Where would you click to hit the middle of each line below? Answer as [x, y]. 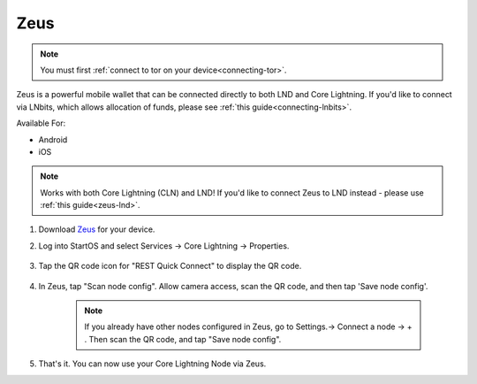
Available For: [41, 123]
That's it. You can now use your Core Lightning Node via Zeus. [152, 364]
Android [53, 139]
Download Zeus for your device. [97, 229]
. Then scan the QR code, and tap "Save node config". [183, 339]
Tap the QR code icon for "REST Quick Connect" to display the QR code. [170, 266]
